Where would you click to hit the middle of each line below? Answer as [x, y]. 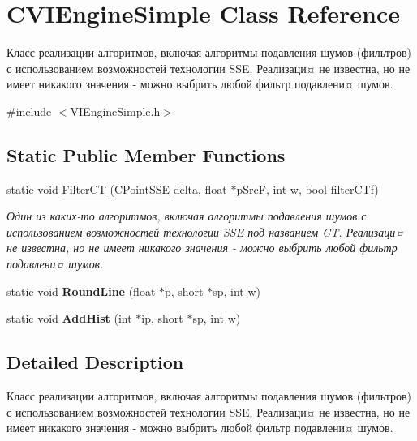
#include [29, 111]
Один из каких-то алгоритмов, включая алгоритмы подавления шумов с [187, 216]
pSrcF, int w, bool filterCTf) [307, 188]
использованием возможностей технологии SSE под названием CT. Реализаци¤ [206, 231]
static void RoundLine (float [81, 291]
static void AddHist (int [69, 318]
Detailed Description [95, 362]
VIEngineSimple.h [115, 111]
